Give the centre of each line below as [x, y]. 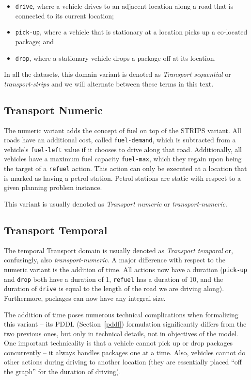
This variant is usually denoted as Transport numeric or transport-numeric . [116, 203]
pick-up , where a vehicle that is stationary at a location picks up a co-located [131, 32]
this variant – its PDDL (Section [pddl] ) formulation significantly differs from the [125, 324]
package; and [35, 41]
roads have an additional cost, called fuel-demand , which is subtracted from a [120, 140]
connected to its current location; [64, 15]
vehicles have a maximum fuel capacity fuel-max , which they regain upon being [123, 159]
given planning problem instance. [53, 187]
